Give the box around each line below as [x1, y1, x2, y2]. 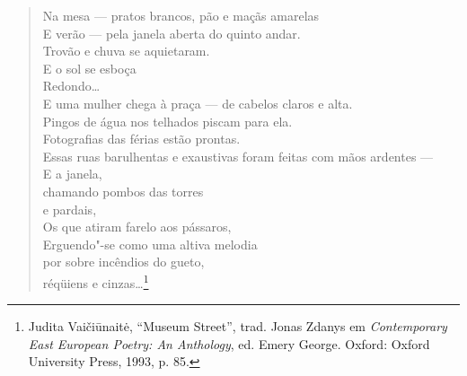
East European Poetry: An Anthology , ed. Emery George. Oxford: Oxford [28, 334, 430, 353]
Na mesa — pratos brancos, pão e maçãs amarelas [42, 6, 320, 24]
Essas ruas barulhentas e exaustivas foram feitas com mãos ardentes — [42, 146, 434, 165]
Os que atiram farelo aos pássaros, [42, 217, 232, 236]
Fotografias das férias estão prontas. [42, 129, 241, 148]
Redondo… [42, 76, 101, 95]
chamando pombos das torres [42, 181, 204, 200]
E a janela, [42, 164, 102, 183]
